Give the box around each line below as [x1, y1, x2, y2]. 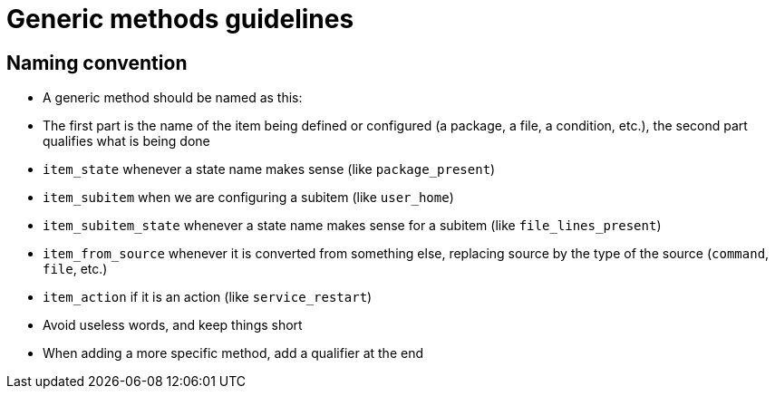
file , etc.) [43, 261, 108, 277]
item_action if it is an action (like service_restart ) [43, 289, 373, 305]
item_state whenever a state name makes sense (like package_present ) [43, 161, 496, 178]
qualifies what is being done [43, 133, 210, 150]
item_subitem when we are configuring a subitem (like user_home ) [43, 189, 454, 206]
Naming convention [6, 51, 188, 74]
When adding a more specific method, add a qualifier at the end [43, 345, 423, 362]
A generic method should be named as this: [43, 90, 303, 106]
